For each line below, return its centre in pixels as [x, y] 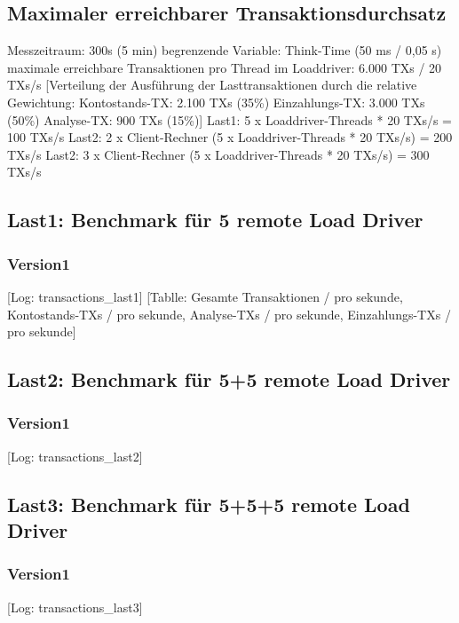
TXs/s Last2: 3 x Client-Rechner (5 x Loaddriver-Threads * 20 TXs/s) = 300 [218, 154]
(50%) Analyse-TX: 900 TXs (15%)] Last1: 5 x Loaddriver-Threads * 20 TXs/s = [230, 119]
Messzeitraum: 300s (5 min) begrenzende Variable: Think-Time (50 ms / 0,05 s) [225, 50]
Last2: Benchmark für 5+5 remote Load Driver [229, 379]
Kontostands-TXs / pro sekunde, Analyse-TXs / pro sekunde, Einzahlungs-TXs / [229, 314]
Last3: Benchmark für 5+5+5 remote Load [209, 504]
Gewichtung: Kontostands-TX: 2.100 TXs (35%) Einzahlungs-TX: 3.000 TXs [216, 102]
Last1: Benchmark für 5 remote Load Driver [215, 220]
